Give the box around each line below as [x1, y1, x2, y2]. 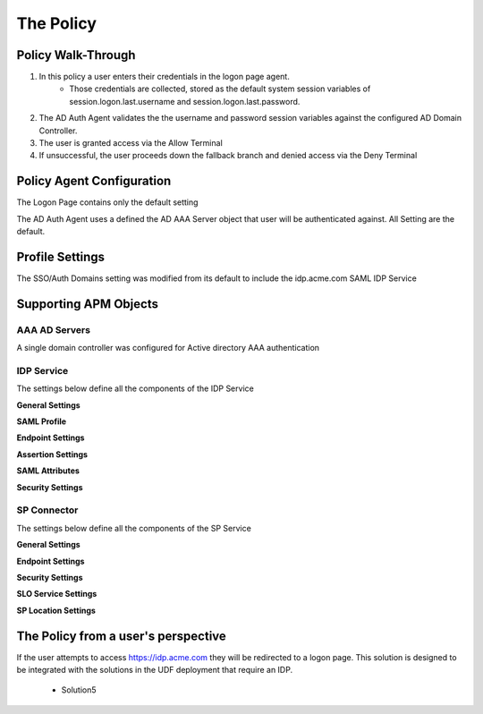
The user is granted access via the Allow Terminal [38, 138, 223, 149]
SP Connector [16, 504, 79, 516]
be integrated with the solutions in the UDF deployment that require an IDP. [16, 665, 293, 676]
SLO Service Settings [16, 589, 97, 599]
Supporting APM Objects [16, 296, 158, 311]
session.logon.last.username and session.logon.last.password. [69, 96, 301, 106]
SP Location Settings [16, 605, 96, 616]
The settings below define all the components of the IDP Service [16, 383, 254, 394]
